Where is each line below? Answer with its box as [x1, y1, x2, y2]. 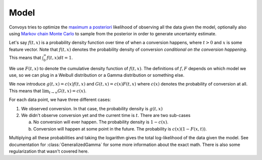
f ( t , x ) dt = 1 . [47, 55, 73, 60]
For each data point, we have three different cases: [9, 97, 111, 102]
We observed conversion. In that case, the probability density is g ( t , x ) [21, 105, 163, 111]
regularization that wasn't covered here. [9, 148, 89, 154]
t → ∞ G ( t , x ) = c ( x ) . [49, 87, 87, 95]
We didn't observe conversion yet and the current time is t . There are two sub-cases [21, 113, 191, 118]
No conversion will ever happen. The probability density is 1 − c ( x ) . [33, 119, 168, 125]
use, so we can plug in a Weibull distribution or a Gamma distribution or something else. [9, 73, 184, 78]
